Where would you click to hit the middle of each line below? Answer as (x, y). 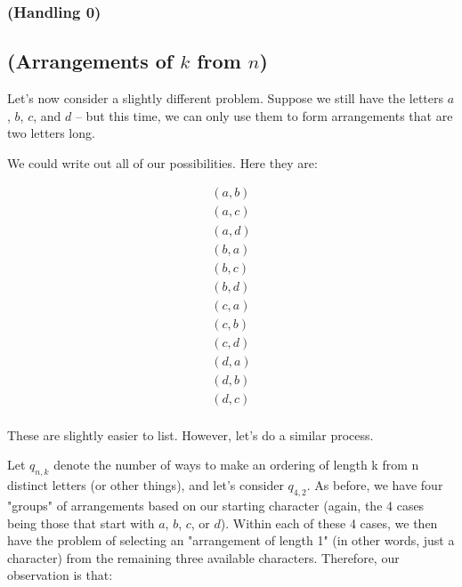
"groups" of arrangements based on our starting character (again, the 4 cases (216, 506)
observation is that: (60, 575)
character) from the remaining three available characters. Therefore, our (203, 557)
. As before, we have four (375, 485)
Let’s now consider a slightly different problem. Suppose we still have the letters (225, 98)
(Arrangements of (90, 61)
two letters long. (51, 133)
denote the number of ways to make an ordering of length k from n (236, 465)
